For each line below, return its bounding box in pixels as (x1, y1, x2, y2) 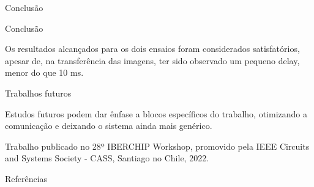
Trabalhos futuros (5, 86, 72, 99)
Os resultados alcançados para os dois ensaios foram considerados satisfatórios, (5, 42, 300, 55)
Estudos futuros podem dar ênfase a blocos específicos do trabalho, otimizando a (5, 107, 307, 120)
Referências (5, 172, 48, 185)
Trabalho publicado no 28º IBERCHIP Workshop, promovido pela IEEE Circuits (5, 139, 310, 152)
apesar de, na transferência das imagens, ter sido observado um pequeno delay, (5, 54, 300, 67)
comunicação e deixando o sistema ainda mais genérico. (5, 119, 212, 132)
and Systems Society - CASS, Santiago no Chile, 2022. (5, 152, 209, 164)
